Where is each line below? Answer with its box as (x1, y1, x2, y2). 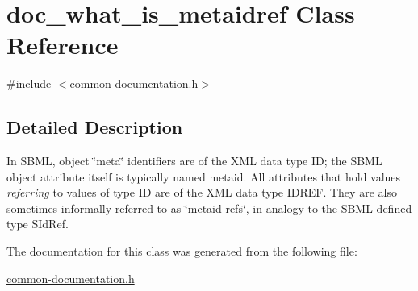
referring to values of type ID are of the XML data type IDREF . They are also (6, 184, 397, 201)
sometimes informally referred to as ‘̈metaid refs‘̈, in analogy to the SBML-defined (6, 199, 412, 216)
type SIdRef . (6, 215, 69, 232)
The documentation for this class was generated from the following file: (6, 243, 357, 260)
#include (6, 75, 52, 92)
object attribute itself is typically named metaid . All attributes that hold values (6, 168, 401, 185)
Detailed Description (6, 114, 183, 139)
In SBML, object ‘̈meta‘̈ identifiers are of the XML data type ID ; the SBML (6, 152, 382, 169)
